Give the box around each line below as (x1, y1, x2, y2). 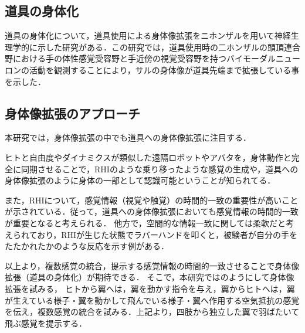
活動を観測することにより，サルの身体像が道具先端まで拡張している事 (29, 63, 300, 76)
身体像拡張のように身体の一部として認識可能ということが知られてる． (5, 174, 276, 186)
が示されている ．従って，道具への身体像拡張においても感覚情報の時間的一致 (5, 205, 299, 218)
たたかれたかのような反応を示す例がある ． (5, 240, 169, 252)
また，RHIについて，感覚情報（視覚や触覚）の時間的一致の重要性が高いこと (5, 193, 299, 206)
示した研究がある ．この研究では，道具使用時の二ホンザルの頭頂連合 (37, 40, 300, 53)
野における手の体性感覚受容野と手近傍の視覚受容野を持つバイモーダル (5, 52, 276, 64)
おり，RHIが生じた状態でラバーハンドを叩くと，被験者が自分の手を (37, 228, 298, 240)
